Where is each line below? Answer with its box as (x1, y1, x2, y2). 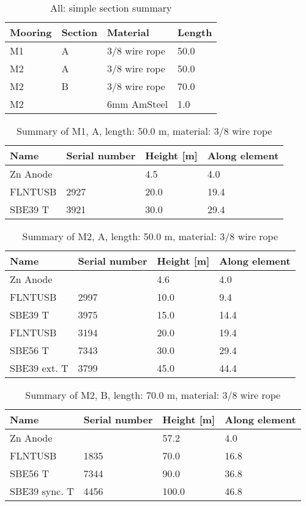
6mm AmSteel (107, 97, 168, 111)
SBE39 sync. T (10, 484, 74, 498)
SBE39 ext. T (10, 361, 69, 375)
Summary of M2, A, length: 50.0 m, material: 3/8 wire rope (22, 229, 278, 243)
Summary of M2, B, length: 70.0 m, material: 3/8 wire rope (25, 388, 281, 402)
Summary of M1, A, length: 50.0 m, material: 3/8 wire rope (16, 124, 272, 138)
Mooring (10, 25, 52, 39)
